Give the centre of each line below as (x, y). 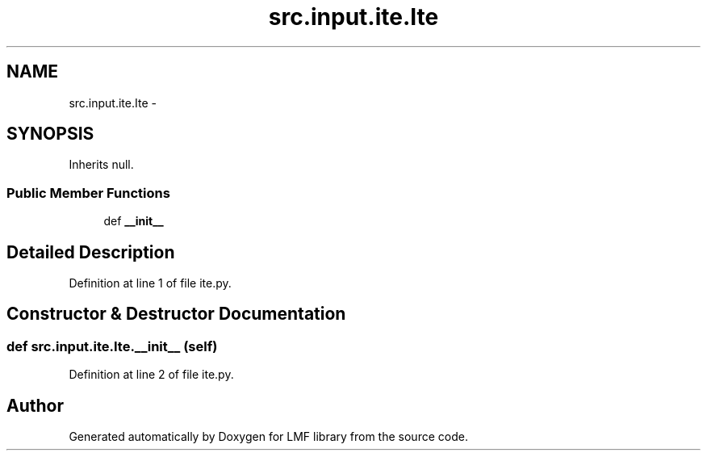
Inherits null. (101, 165)
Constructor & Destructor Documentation (176, 314)
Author (35, 405)
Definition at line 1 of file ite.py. (150, 283)
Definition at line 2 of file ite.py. (151, 375)
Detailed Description (91, 252)
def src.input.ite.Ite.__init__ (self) (112, 346)
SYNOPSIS (50, 134)
